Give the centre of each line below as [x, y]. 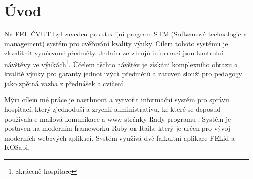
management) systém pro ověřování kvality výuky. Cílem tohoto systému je [116, 43]
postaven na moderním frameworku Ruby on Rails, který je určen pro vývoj [118, 128]
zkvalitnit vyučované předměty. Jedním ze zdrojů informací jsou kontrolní [114, 53]
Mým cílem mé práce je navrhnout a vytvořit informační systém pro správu [117, 99]
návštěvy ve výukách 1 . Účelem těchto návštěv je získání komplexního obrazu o [121, 63]
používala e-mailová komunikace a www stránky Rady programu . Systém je [118, 118]
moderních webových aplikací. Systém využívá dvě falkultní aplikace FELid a [120, 137]
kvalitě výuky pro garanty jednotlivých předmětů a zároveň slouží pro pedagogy [123, 74]
